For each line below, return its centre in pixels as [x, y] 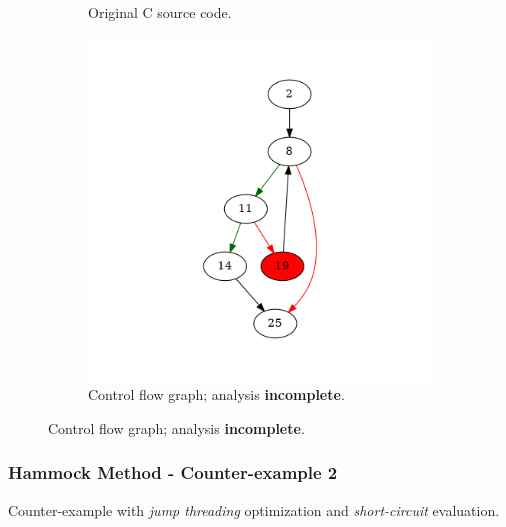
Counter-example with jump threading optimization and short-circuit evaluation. [254, 509]
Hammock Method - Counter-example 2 [173, 472]
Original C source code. [160, 12]
